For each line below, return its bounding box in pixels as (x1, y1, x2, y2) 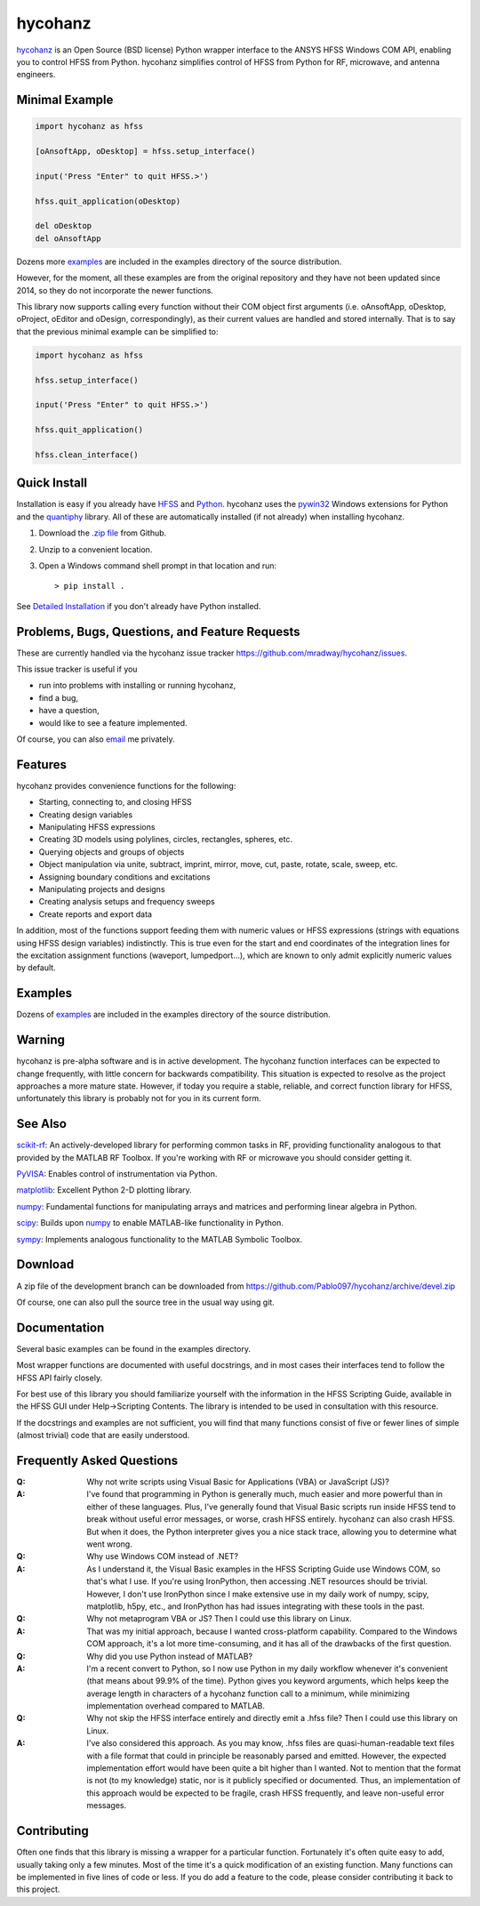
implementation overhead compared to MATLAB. (86, 1701, 266, 1711)
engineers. (16, 69, 56, 80)
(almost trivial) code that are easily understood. (16, 1430, 190, 1441)
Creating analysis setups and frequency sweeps (38, 897, 215, 907)
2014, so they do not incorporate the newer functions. (16, 285, 213, 295)
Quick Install (16, 476, 88, 491)
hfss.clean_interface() (35, 449, 140, 460)
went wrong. (86, 1539, 132, 1549)
